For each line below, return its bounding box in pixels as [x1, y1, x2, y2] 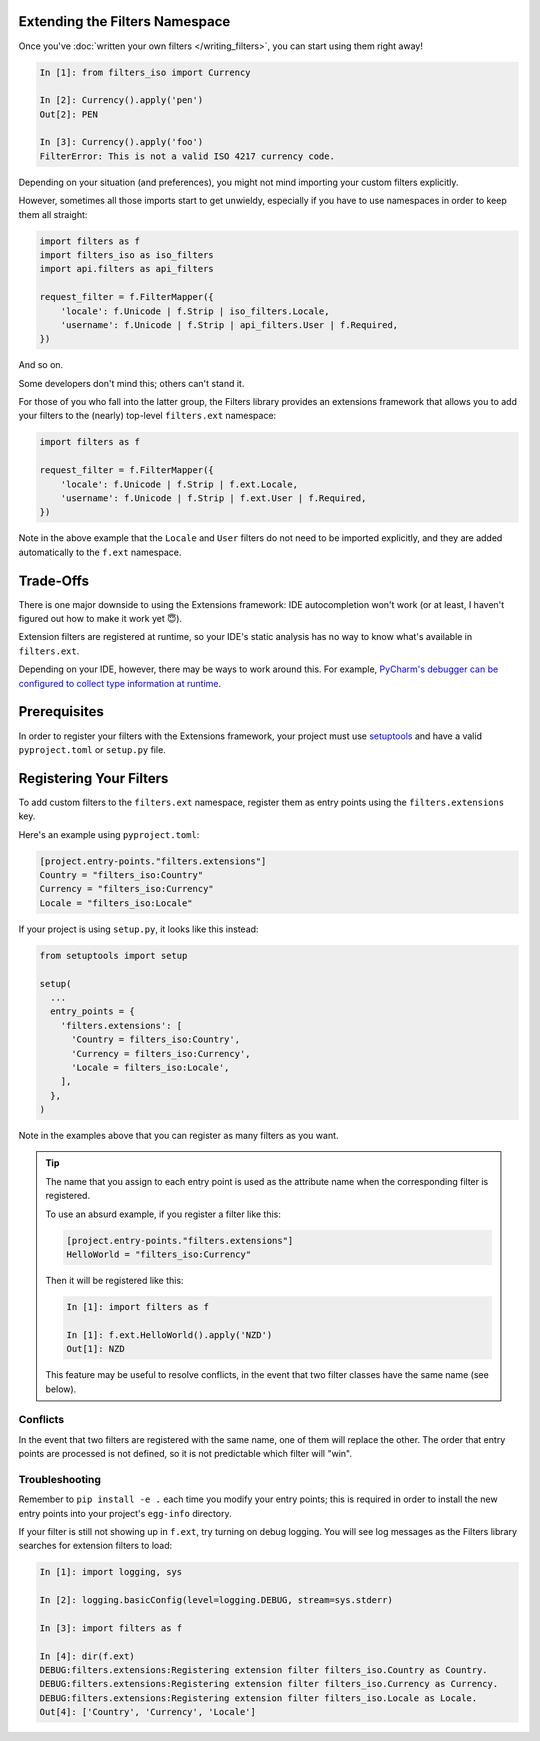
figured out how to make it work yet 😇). [18, 613, 183, 625]
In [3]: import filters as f [39, 1622, 183, 1634]
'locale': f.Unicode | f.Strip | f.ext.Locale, [60, 478, 299, 490]
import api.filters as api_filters [39, 263, 214, 275]
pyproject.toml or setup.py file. [18, 743, 167, 755]
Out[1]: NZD [66, 1343, 125, 1355]
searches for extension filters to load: [18, 1540, 173, 1552]
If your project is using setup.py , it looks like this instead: [18, 923, 259, 935]
